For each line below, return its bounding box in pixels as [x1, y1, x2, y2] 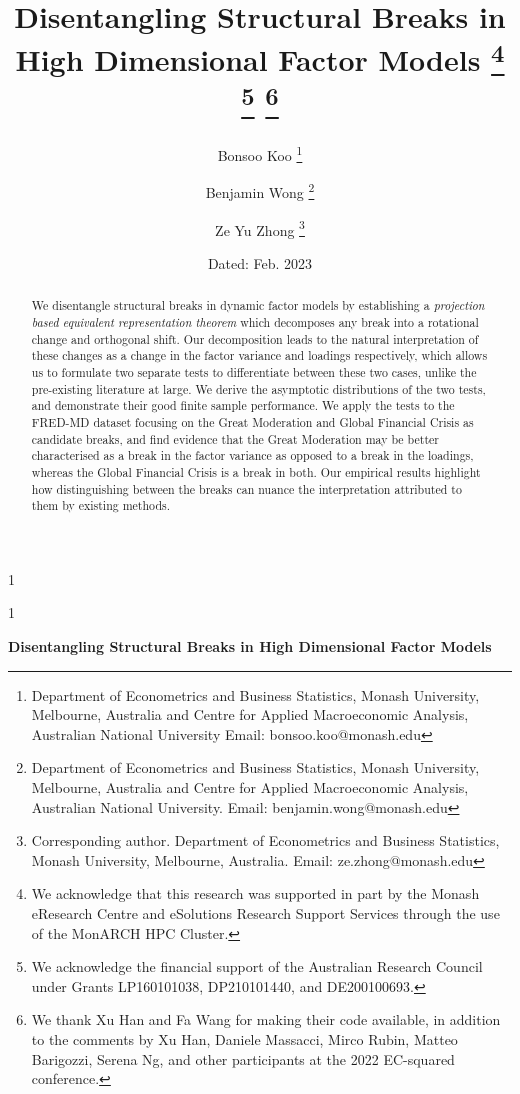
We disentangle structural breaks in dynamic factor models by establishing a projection [31, 297, 485, 314]
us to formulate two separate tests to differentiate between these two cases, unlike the [31, 363, 477, 380]
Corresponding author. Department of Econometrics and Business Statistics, [31, 830, 500, 851]
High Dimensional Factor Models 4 [15, 35, 505, 80]
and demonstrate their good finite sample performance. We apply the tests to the [31, 397, 455, 414]
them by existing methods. [31, 497, 170, 514]
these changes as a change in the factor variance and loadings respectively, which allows [31, 347, 488, 364]
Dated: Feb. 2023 [207, 252, 313, 273]
